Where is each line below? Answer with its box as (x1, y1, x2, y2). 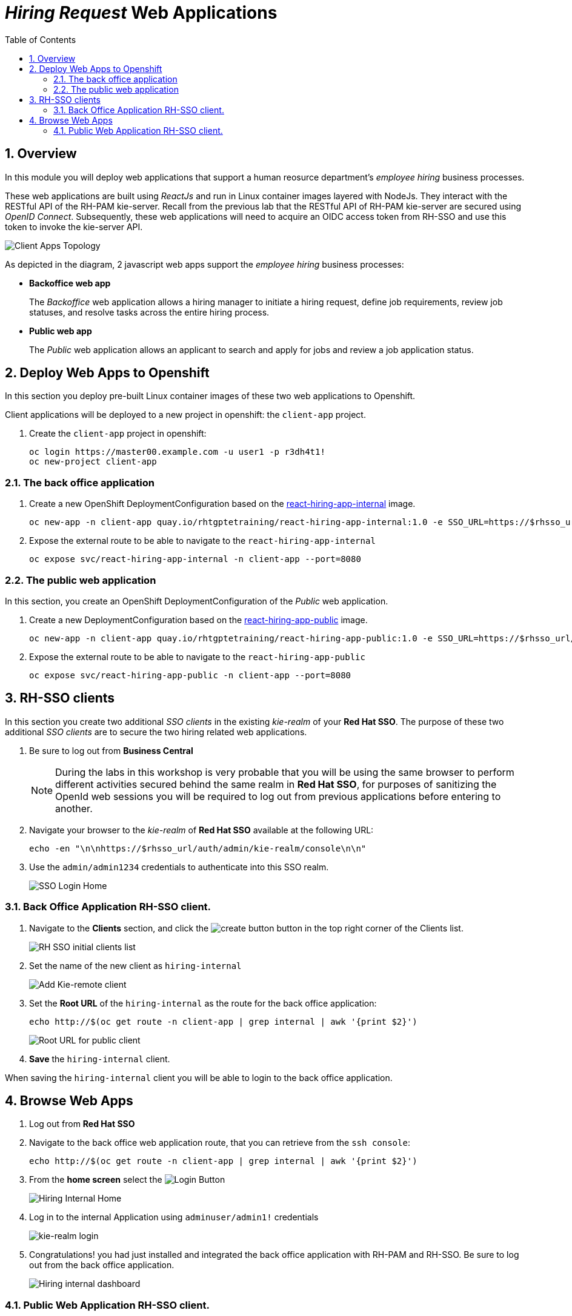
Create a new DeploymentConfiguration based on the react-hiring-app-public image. (29, 614, 368, 625)
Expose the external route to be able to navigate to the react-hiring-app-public (29, 651, 365, 662)
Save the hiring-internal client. (29, 1053, 170, 1064)
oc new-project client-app (29, 457, 157, 467)
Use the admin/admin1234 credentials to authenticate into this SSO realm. (29, 861, 329, 872)
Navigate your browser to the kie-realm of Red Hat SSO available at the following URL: (29, 824, 374, 835)
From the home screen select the (29, 1174, 162, 1185)
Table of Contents (5, 34, 76, 45)
